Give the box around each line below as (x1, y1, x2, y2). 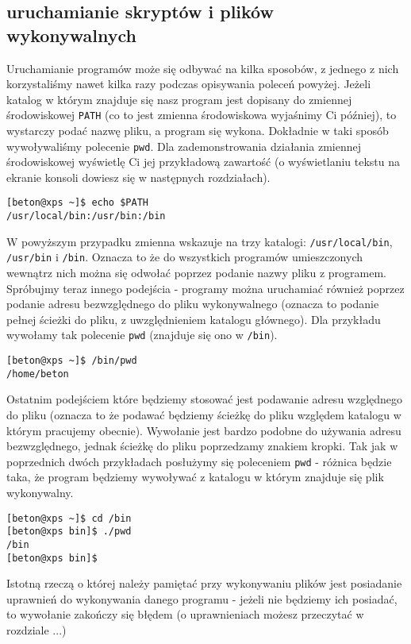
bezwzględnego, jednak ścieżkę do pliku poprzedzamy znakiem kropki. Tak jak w (6, 438, 398, 454)
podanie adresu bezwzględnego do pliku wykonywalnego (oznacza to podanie (6, 295, 379, 312)
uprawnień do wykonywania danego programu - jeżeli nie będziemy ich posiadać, (6, 590, 398, 607)
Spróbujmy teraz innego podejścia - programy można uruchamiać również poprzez (6, 280, 405, 296)
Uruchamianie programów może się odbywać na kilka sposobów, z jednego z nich (6, 60, 399, 76)
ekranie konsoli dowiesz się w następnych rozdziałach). (6, 168, 271, 185)
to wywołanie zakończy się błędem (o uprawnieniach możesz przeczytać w (6, 606, 364, 623)
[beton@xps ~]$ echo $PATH (6, 197, 148, 209)
